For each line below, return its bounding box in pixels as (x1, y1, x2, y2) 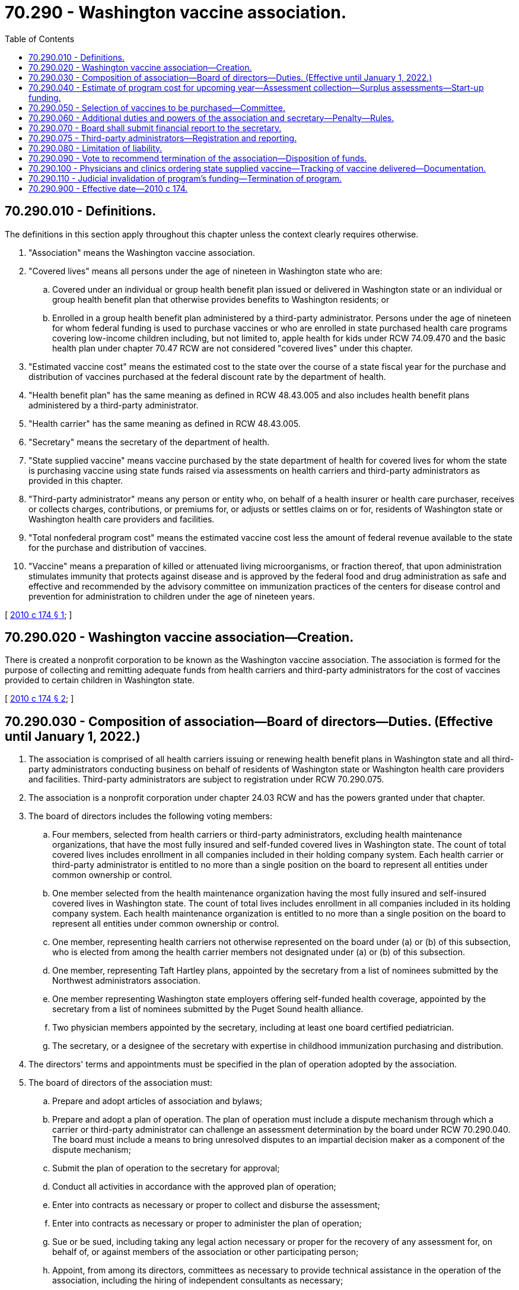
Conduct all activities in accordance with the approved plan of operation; (52, 1181, 336, 1192)
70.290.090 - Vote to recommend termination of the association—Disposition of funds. (28, 153, 367, 163)
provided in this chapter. (28, 475, 123, 486)
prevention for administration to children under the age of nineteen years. (28, 591, 315, 601)
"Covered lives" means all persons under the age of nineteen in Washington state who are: (28, 265, 383, 276)
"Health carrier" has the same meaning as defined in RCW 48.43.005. (28, 418, 301, 429)
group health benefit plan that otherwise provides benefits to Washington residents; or (52, 294, 390, 305)
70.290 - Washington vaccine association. (5, 2, 347, 23)
